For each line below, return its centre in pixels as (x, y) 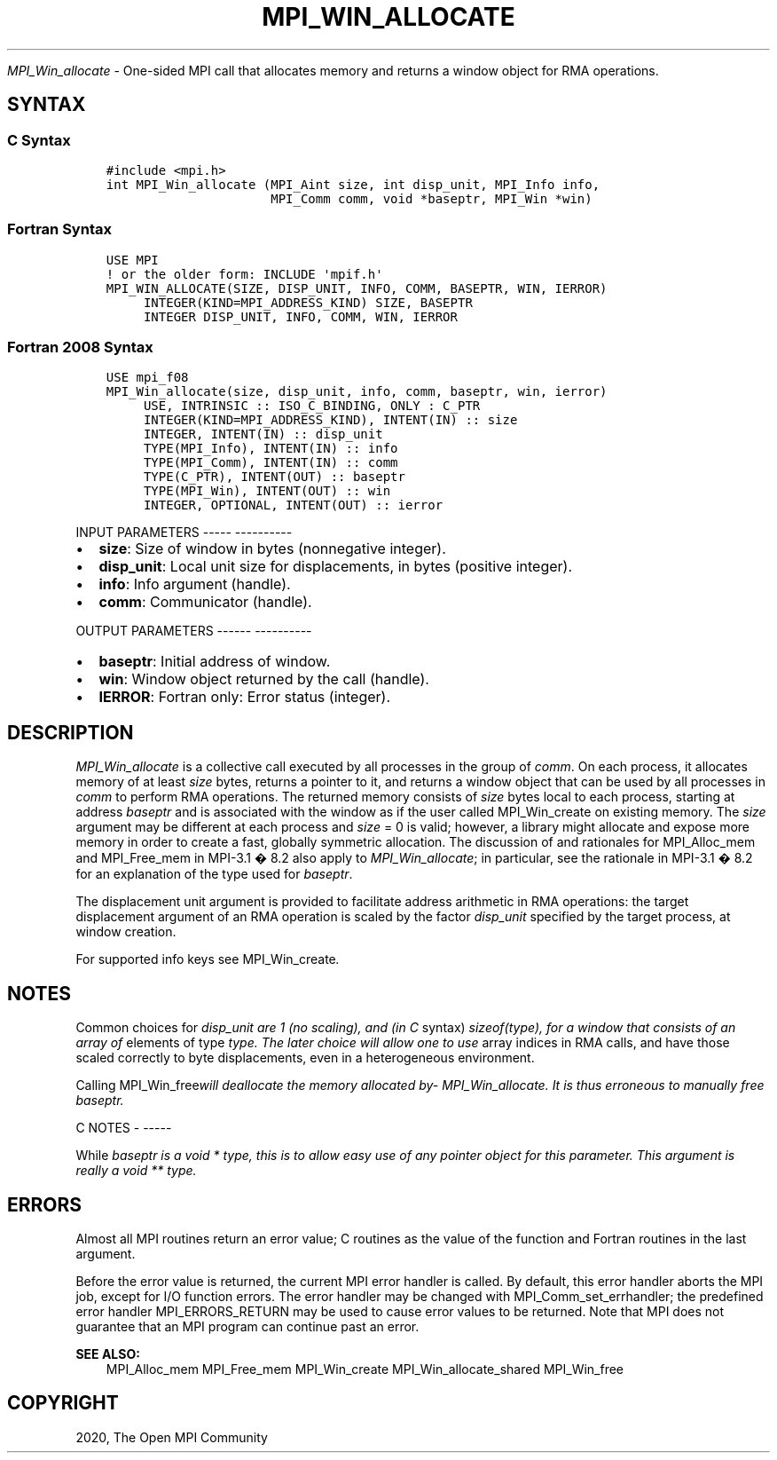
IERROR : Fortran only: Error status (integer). (244, 697)
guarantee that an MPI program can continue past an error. (247, 1326)
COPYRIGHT (63, 1403)
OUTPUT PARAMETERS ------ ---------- (194, 631)
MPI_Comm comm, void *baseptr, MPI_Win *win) (432, 198)
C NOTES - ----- (124, 1128)
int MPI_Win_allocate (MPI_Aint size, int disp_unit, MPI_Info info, (353, 184)
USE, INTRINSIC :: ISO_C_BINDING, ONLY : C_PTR (312, 406)
